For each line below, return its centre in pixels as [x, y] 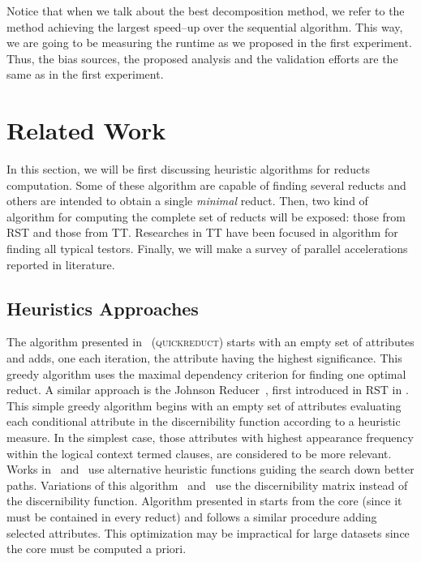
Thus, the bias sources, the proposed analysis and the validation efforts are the [202, 58]
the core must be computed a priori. [97, 549]
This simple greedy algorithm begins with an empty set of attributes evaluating [204, 405]
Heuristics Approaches [103, 308]
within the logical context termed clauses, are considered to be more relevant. [199, 453]
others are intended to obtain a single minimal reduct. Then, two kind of [187, 201]
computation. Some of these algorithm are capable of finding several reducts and [206, 184]
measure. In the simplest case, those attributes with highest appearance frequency [210, 438]
